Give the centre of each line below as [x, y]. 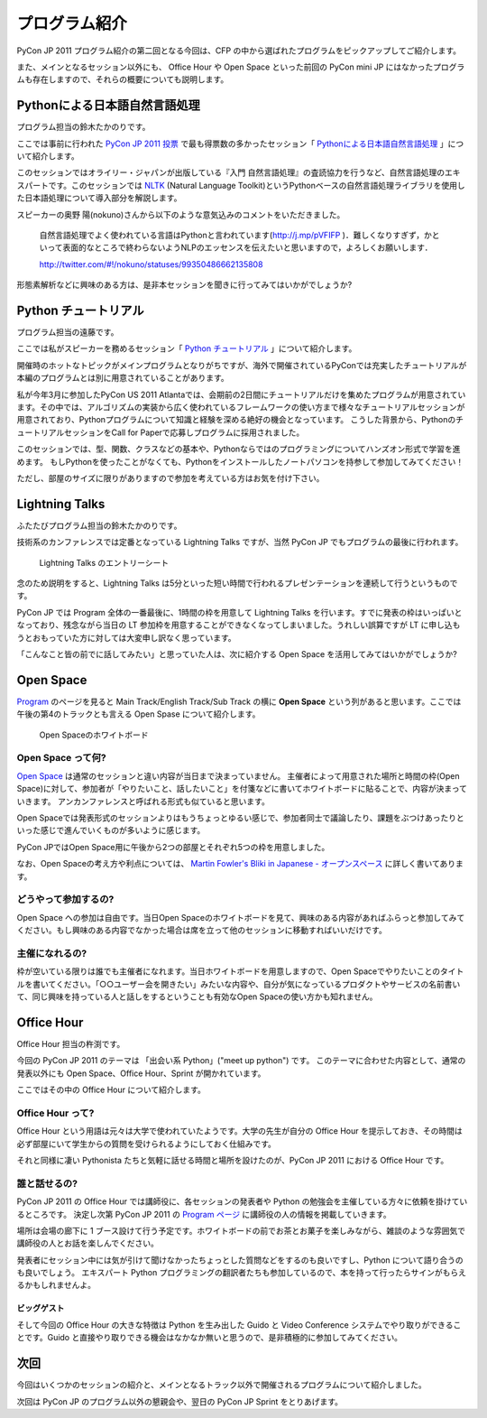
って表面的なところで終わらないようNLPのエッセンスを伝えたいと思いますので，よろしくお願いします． [239, 247]
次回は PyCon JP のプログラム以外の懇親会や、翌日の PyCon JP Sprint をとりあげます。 [179, 1401]
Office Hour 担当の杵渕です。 [71, 1043]
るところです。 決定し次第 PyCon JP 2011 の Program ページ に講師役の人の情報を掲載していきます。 [204, 1214]
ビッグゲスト [41, 1308]
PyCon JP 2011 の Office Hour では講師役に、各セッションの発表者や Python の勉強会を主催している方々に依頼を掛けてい [242, 1201]
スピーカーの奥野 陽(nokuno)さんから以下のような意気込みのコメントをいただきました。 [181, 214]
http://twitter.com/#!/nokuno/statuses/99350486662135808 [151, 264]
